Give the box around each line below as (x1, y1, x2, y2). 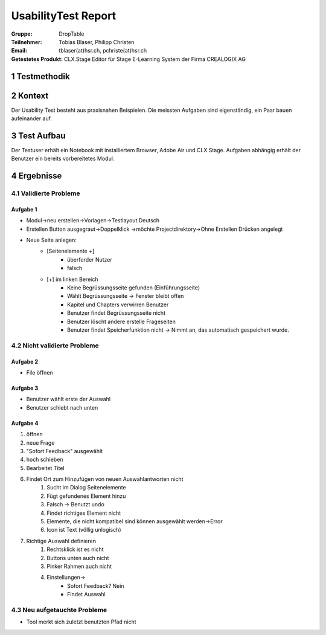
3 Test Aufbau (11, 131, 66, 141)
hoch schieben (26, 456, 63, 463)
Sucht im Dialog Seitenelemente (46, 484, 126, 491)
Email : (11, 47, 27, 54)
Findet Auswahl (67, 591, 106, 598)
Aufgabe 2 (11, 358, 39, 365)
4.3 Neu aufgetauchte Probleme (11, 605, 107, 614)
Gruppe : (11, 30, 33, 37)
